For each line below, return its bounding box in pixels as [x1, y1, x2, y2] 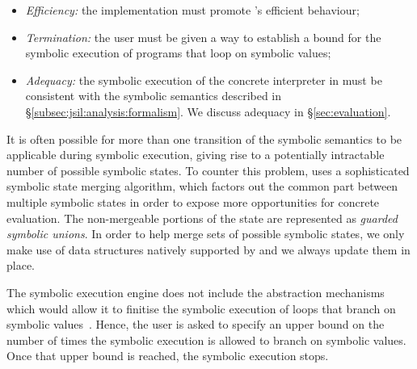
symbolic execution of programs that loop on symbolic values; [25, 44, 331, 61]
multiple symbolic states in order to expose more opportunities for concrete [6, 193, 380, 210]
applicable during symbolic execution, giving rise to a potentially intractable [6, 146, 385, 163]
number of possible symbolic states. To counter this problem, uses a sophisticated [6, 161, 410, 178]
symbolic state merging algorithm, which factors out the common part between [6, 178, 398, 195]
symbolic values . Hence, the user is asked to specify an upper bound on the [6, 316, 385, 333]
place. [6, 257, 35, 274]
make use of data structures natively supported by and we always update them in [6, 241, 411, 258]
